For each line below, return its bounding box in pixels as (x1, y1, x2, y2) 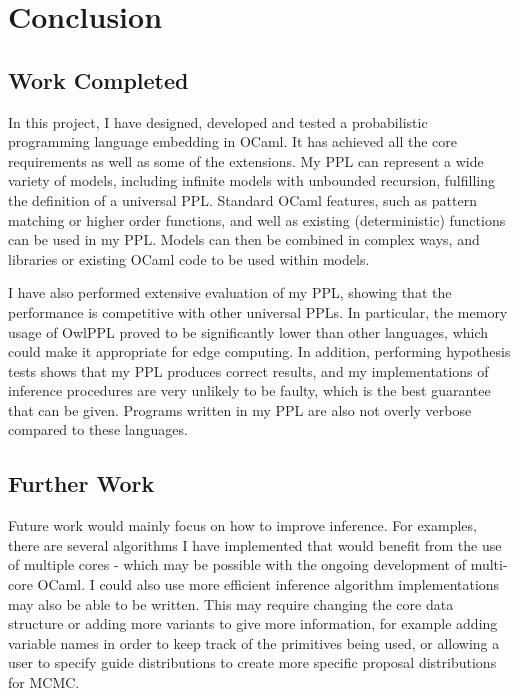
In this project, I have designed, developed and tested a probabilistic (8, 111, 428, 132)
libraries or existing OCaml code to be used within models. (8, 248, 370, 269)
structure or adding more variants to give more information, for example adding (8, 613, 498, 634)
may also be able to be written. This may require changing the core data (8, 593, 454, 614)
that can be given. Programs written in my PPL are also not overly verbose (8, 399, 472, 420)
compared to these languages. (8, 419, 188, 440)
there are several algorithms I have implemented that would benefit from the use (8, 534, 502, 555)
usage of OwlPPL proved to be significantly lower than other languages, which (8, 321, 489, 342)
